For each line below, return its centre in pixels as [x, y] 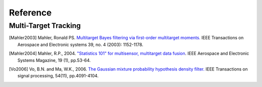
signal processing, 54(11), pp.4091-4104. [58, 76]
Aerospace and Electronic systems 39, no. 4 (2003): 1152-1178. [81, 44]
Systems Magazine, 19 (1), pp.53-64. [54, 60]
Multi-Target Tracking [45, 26]
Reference [30, 13]
